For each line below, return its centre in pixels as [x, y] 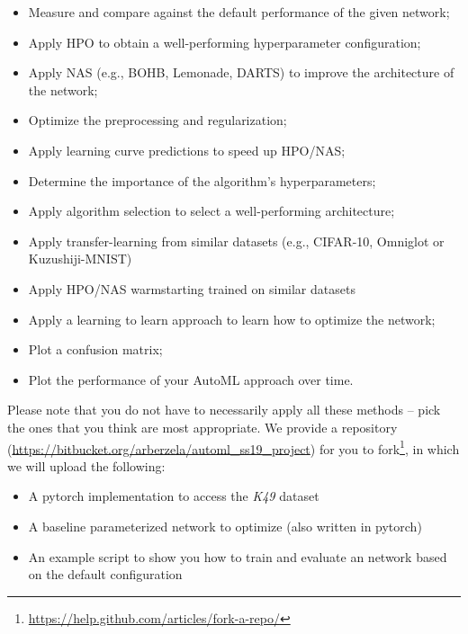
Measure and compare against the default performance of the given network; [239, 12]
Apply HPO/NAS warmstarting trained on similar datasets [192, 288]
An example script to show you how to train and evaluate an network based [238, 556]
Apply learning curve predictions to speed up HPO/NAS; [187, 150]
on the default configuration [105, 574]
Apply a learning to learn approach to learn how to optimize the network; [232, 319]
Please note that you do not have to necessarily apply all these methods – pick [224, 410]
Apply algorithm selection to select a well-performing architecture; [211, 211]
